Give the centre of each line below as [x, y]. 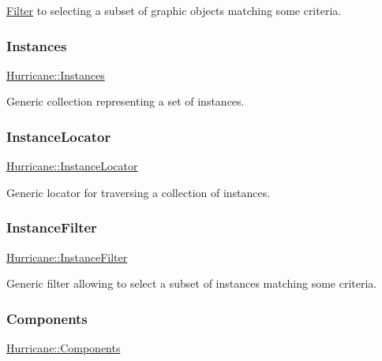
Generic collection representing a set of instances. [125, 101]
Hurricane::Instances [56, 74]
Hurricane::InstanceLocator [72, 166]
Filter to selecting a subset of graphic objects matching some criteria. [174, 10]
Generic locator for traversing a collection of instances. [139, 192]
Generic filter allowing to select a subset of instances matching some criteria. [192, 283]
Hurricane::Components [64, 348]
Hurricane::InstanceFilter [67, 257]
